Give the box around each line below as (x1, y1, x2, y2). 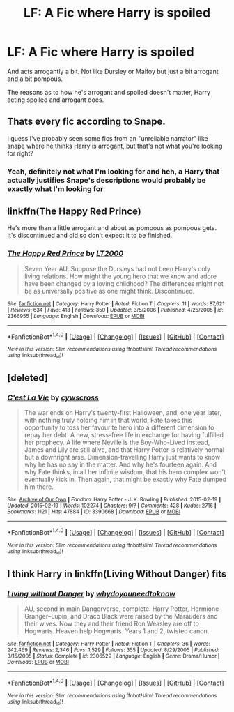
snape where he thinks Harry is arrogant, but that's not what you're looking (7, 142, 223, 150)
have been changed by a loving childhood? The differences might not (24, 279, 224, 287)
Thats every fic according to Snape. (7, 116, 166, 128)
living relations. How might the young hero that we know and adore (24, 272, 217, 280)
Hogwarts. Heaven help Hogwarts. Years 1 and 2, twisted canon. (24, 627, 210, 635)
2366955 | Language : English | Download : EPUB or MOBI (7, 312, 145, 319)
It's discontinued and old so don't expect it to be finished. (7, 232, 173, 240)
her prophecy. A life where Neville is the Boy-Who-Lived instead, (24, 438, 210, 447)
